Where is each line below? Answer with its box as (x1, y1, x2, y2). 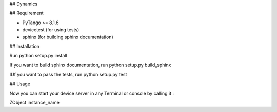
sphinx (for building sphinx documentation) (22, 34, 114, 40)
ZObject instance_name (9, 100, 60, 106)
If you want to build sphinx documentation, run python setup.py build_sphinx (9, 62, 171, 68)
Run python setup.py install (9, 53, 67, 59)
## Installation (9, 43, 39, 49)
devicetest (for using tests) (22, 27, 80, 33)
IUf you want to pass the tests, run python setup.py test (9, 72, 127, 78)
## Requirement (9, 10, 44, 16)
